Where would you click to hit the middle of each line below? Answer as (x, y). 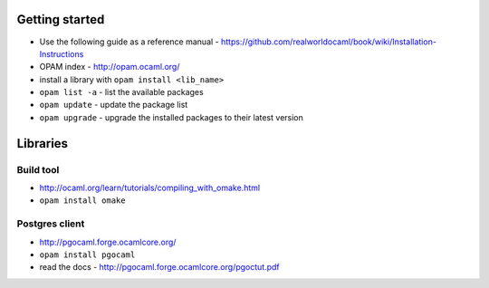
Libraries (42, 144)
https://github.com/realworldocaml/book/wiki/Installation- (328, 42)
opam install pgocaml (87, 254)
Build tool (38, 169)
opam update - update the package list (114, 105)
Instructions (62, 53)
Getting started (61, 19)
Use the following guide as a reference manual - (129, 42)
